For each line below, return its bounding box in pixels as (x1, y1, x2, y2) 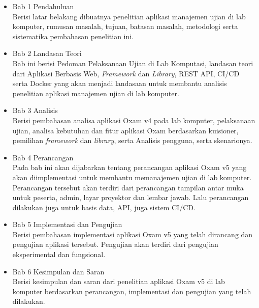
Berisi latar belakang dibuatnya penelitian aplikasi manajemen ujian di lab (12, 11, 246, 21)
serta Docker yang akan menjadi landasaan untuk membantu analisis (12, 78, 227, 89)
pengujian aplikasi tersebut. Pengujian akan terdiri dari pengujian (12, 239, 218, 249)
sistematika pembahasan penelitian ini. (12, 31, 134, 41)
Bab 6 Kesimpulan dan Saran (12, 266, 105, 276)
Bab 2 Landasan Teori (12, 48, 82, 59)
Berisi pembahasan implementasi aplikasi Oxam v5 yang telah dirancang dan (12, 229, 253, 239)
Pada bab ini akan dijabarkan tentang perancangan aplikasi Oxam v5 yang (12, 162, 247, 173)
